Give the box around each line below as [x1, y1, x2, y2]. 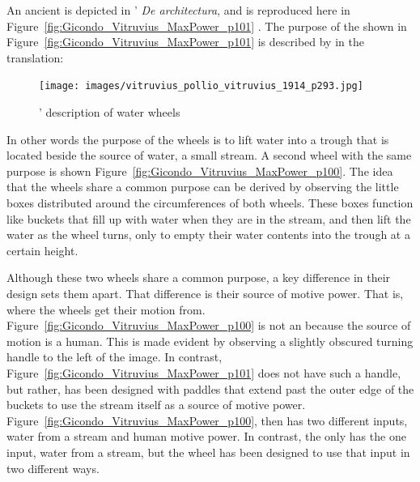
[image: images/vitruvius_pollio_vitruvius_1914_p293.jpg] [39, 80, 363, 92]
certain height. [6, 241, 78, 258]
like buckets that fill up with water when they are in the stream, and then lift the [6, 210, 411, 227]
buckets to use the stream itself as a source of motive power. [6, 396, 306, 413]
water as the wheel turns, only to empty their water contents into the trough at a [6, 226, 410, 243]
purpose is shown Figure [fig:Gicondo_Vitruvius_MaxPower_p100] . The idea [6, 162, 393, 179]
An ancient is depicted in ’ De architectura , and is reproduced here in [6, 2, 350, 18]
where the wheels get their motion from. [6, 301, 206, 318]
